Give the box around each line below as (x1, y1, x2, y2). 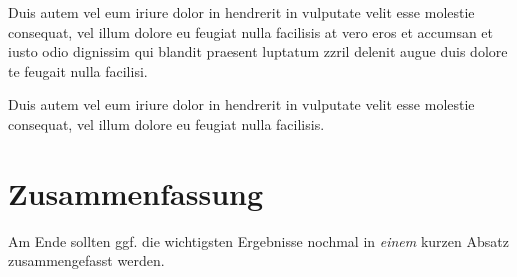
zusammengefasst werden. (8, 250, 165, 271)
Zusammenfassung (8, 172, 264, 213)
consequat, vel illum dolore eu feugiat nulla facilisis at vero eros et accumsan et (8, 21, 494, 42)
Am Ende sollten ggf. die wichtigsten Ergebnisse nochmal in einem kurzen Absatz (8, 230, 509, 251)
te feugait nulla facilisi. (8, 60, 148, 81)
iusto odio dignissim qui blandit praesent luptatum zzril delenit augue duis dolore (8, 41, 508, 62)
